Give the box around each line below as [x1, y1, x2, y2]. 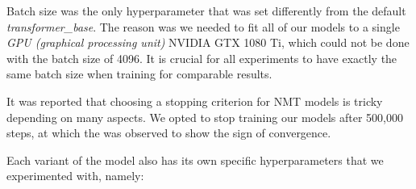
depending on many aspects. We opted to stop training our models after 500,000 [6, 108, 403, 125]
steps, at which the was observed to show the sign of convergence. [6, 124, 331, 141]
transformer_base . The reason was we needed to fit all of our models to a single [6, 18, 400, 35]
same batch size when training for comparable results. [6, 65, 272, 82]
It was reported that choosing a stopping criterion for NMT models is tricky [6, 92, 383, 109]
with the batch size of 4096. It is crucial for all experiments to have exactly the [6, 49, 397, 66]
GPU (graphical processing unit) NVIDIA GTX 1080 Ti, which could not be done [6, 34, 410, 51]
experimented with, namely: [6, 167, 144, 184]
